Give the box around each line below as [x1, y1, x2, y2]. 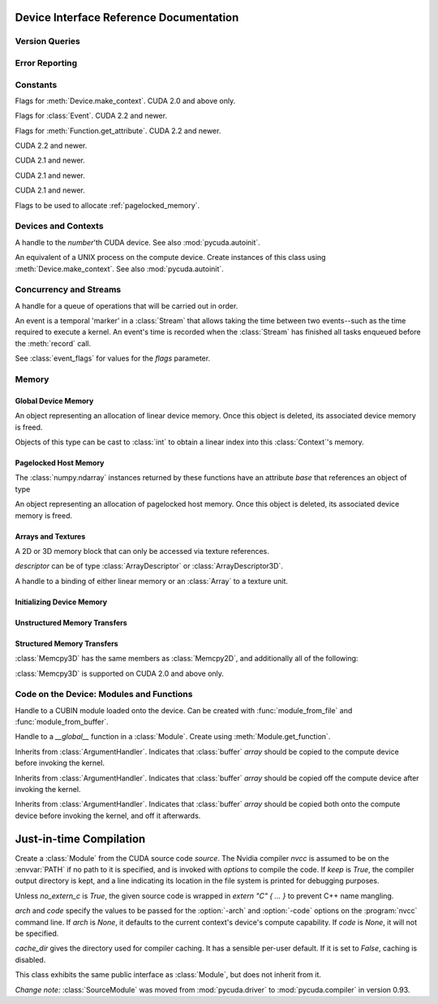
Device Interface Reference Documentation [15, 11, 239, 24]
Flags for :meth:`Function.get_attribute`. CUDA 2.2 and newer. [15, 126, 221, 136]
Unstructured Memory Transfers [15, 617, 127, 627]
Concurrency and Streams [15, 284, 122, 296]
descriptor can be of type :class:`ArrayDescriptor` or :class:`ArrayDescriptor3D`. [15, 561, 284, 571]
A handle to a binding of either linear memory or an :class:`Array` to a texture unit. [15, 576, 288, 586]
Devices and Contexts [15, 220, 105, 232]
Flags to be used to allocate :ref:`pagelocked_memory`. [15, 200, 200, 210]
